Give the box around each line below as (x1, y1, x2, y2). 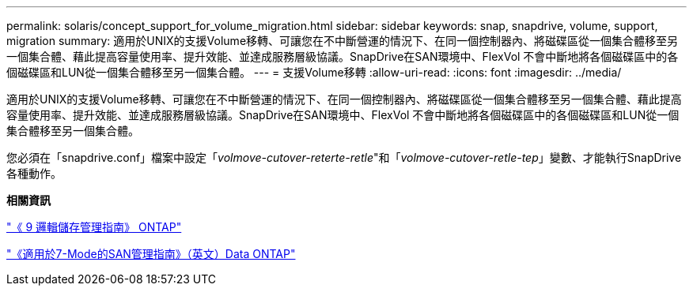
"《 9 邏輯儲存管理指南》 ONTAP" (6, 220, 182, 234)
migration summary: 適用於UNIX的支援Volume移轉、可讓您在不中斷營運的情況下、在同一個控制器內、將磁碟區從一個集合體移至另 (6, 34, 679, 47)
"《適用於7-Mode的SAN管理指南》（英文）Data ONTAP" (6, 247, 296, 260)
